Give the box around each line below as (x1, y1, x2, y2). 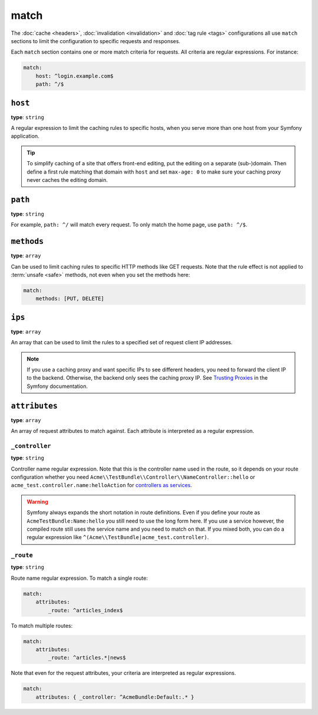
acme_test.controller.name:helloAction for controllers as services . (11, 482, 193, 489)
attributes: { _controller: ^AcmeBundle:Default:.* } (35, 694, 194, 700)
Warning (26, 498, 48, 505)
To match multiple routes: (11, 622, 73, 629)
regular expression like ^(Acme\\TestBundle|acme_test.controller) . (26, 534, 209, 541)
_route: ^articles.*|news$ (48, 654, 126, 661)
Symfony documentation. (26, 383, 88, 390)
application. (11, 133, 39, 140)
